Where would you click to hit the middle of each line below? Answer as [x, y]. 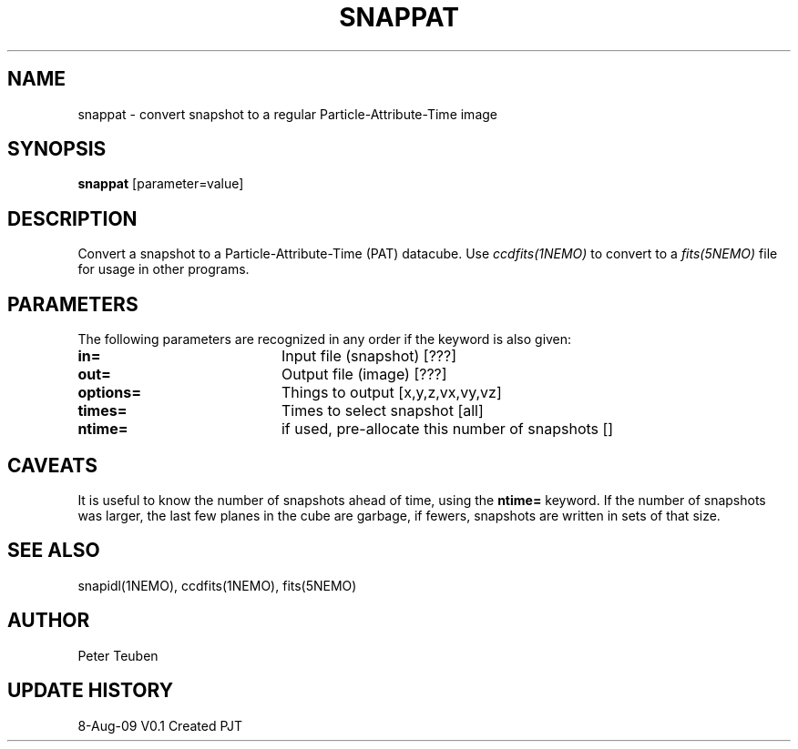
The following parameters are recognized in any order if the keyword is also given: [325, 339]
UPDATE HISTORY [91, 691]
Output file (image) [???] [364, 374]
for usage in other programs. [164, 269]
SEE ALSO [54, 551]
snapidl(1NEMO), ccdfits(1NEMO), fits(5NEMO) [217, 585]
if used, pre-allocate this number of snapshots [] [447, 429]
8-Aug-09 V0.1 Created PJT [160, 725]
